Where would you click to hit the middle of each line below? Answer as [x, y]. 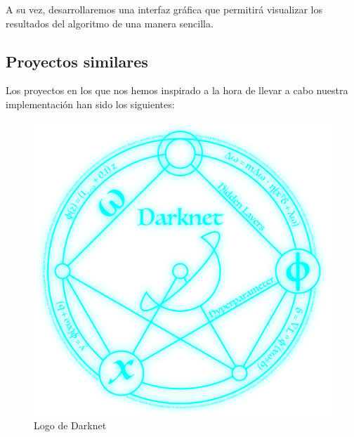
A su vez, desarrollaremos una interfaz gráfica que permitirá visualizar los [164, 9]
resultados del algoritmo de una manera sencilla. [110, 23]
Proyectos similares [77, 61]
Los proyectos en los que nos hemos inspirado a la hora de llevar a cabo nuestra [177, 90]
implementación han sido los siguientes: [90, 104]
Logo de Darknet [70, 425]
